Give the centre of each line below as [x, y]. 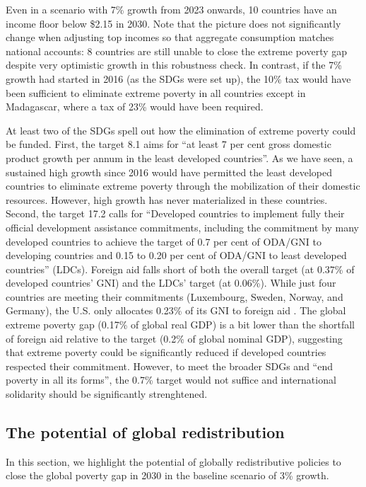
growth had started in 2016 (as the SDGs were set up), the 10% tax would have [178, 78]
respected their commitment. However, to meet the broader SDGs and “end [169, 366]
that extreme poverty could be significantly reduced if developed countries [166, 352]
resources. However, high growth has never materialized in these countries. [167, 199]
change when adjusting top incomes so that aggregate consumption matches [170, 37]
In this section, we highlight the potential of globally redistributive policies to [173, 461]
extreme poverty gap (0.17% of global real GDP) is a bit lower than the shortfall [180, 325]
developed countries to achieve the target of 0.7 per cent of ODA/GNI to [164, 241]
